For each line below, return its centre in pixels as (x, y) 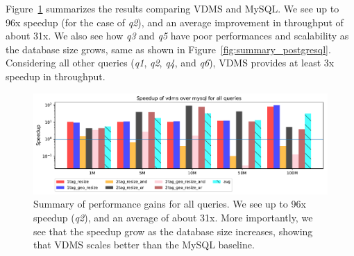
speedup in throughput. (56, 76)
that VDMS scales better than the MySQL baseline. (144, 245)
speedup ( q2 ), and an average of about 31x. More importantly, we (173, 218)
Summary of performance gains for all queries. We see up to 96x (170, 204)
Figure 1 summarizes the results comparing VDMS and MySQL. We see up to (172, 8)
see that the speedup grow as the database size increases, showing (173, 231)
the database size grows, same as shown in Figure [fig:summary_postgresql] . (168, 49)
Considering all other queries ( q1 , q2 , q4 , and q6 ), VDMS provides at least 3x (170, 63)
